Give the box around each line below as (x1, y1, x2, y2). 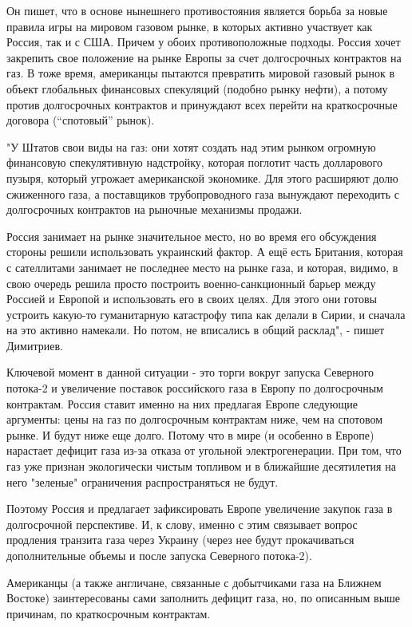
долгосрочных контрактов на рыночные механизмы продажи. (6, 201, 303, 218)
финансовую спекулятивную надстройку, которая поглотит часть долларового (6, 154, 382, 171)
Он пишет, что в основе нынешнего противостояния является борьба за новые (6, 2, 388, 18)
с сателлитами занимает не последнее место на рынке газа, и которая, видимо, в (6, 258, 398, 275)
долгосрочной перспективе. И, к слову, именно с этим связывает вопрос (6, 515, 358, 532)
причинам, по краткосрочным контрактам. (6, 605, 211, 621)
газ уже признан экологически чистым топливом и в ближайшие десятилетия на (6, 458, 396, 475)
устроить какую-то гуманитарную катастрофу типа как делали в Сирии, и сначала (6, 306, 406, 322)
